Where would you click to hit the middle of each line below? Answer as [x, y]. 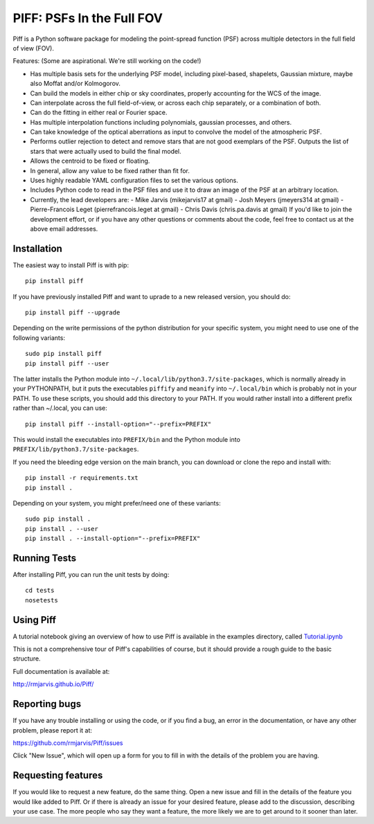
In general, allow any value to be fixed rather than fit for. [110, 170]
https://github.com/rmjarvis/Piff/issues [68, 743]
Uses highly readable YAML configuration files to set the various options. [134, 181]
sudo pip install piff [64, 354]
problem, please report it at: [53, 730]
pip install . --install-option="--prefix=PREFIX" [113, 539]
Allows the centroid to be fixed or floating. [90, 161]
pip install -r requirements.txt [82, 478]
